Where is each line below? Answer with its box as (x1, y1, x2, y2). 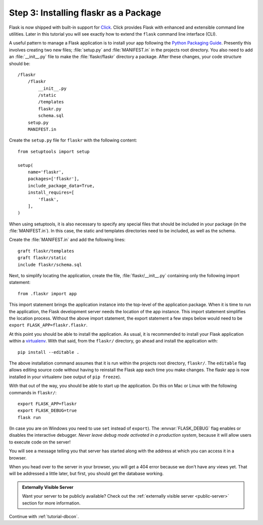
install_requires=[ (27, 190, 75, 195)
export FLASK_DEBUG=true (18, 408, 77, 413)
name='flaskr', (27, 169, 64, 175)
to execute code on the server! (9, 439, 71, 445)
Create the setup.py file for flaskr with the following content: (9, 137, 137, 143)
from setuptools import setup (18, 149, 90, 154)
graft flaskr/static (18, 255, 67, 261)
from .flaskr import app (18, 291, 77, 296)
